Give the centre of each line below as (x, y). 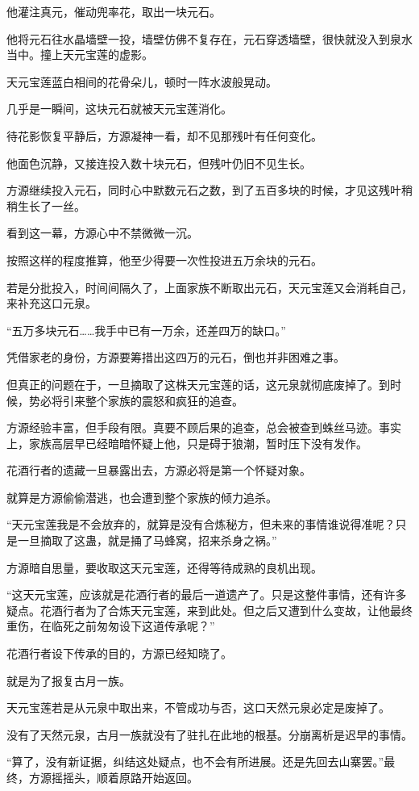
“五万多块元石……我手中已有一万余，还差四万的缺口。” (146, 330)
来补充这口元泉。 (52, 303)
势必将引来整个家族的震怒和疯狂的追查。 (136, 400)
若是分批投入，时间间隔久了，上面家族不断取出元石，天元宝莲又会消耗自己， (209, 287)
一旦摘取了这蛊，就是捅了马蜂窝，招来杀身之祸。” (147, 540)
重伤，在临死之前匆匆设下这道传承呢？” (111, 626)
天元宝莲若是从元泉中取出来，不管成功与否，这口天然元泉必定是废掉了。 (198, 707)
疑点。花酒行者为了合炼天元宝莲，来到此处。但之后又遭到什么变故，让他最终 (209, 610)
